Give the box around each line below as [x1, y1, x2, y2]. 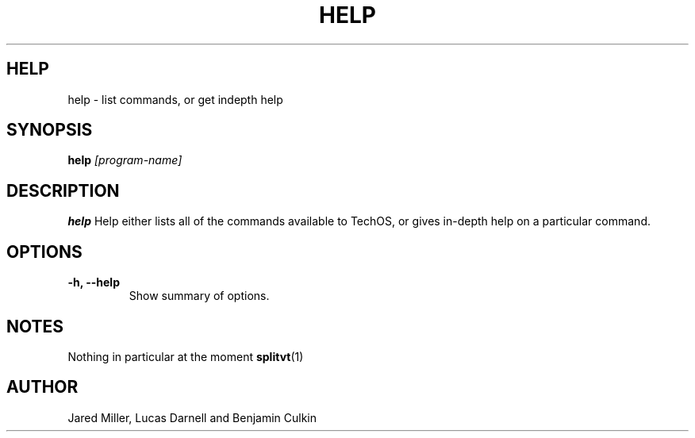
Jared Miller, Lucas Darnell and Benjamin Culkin [67, 410, 317, 425]
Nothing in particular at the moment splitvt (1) [67, 349, 304, 363]
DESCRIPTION [6, 180, 120, 201]
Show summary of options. [129, 289, 270, 303]
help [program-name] [67, 153, 182, 167]
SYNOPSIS [6, 120, 93, 140]
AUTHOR [6, 377, 79, 398]
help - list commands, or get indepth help [67, 92, 283, 106]
